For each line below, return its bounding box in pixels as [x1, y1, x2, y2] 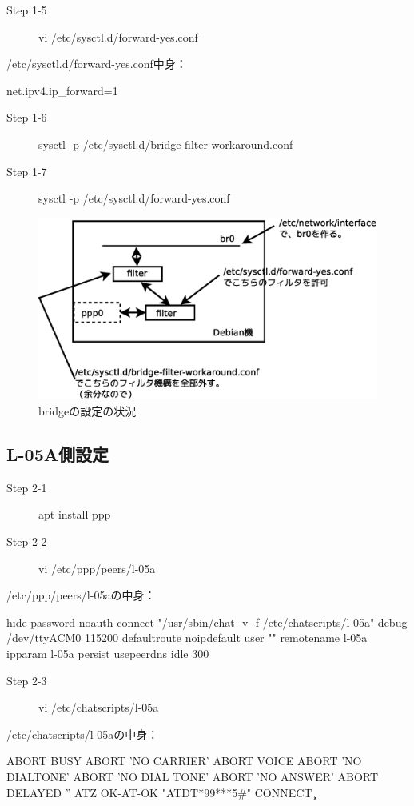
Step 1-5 [6, 2, 47, 18]
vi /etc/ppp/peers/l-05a [38, 559, 156, 576]
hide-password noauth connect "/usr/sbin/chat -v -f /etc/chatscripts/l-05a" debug [6, 613, 408, 630]
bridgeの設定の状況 [38, 403, 137, 419]
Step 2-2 [6, 533, 47, 550]
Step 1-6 [6, 109, 47, 126]
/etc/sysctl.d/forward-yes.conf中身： [6, 55, 187, 72]
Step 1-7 [6, 162, 47, 179]
